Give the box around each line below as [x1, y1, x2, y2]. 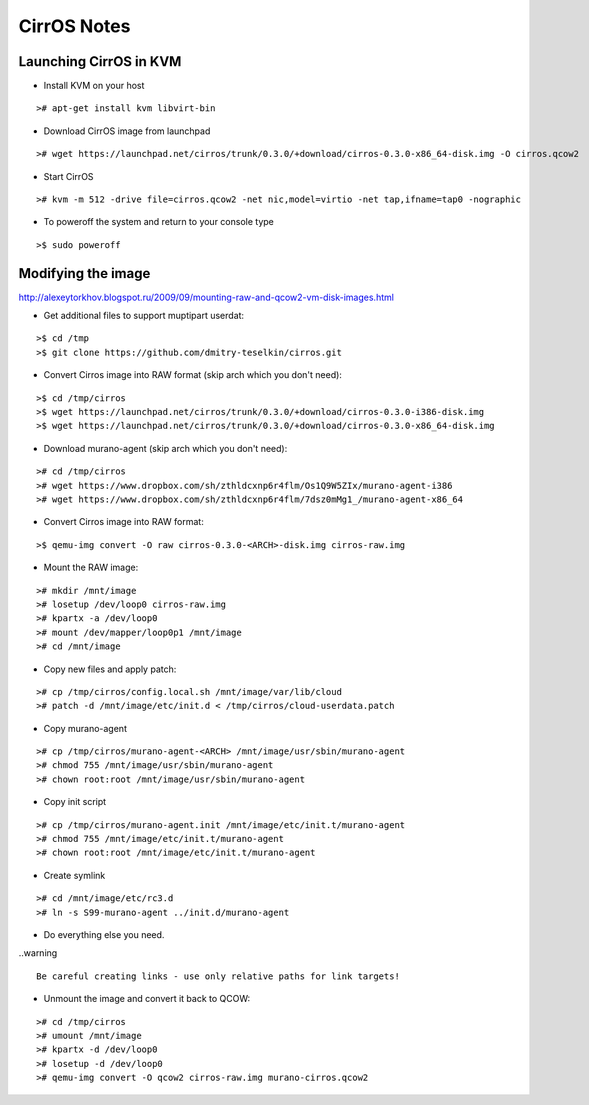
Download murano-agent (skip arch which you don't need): [43, 442, 288, 454]
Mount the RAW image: [43, 561, 139, 574]
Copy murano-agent [43, 722, 127, 734]
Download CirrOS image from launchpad [43, 125, 211, 137]
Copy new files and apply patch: [43, 663, 177, 675]
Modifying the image [18, 265, 151, 282]
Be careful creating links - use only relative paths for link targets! [36, 970, 400, 982]
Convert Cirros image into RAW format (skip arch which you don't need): [43, 369, 342, 381]
